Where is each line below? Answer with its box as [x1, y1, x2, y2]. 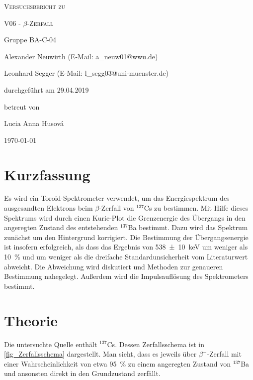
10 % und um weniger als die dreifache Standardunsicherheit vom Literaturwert [4, 252, 248, 262]
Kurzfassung [4, 164, 90, 184]
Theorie [4, 310, 58, 330]
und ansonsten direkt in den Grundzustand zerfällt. [4, 368, 161, 379]
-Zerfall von [99, 203, 134, 213]
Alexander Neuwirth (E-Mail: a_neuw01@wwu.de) [4, 51, 158, 61]
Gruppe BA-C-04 [4, 34, 56, 45]
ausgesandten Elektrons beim [4, 203, 93, 213]
